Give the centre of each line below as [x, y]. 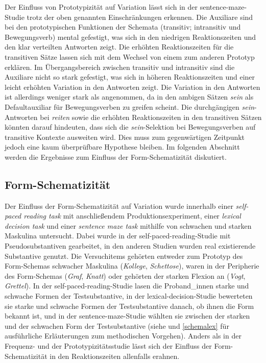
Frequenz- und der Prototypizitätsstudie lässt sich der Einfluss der [108, 346]
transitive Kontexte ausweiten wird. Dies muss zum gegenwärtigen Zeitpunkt [125, 137]
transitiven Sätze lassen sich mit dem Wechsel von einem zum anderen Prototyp [130, 56]
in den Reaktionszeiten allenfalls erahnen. [115, 356]
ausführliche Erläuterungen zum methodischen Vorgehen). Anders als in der [123, 336]
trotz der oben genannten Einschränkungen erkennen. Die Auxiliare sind [140, 17]
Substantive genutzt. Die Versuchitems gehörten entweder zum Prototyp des [124, 256]
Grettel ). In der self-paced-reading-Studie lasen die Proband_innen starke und [127, 286]
